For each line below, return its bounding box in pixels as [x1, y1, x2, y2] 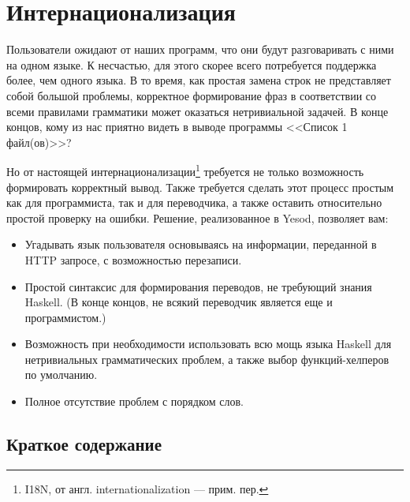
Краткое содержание [6, 432, 162, 456]
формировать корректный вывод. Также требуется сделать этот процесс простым [6, 178, 394, 195]
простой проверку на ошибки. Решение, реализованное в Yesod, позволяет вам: [6, 209, 389, 226]
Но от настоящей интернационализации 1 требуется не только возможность [6, 161, 364, 179]
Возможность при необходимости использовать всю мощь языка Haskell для [24, 335, 392, 352]
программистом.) [24, 309, 106, 325]
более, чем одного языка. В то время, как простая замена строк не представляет [6, 72, 391, 88]
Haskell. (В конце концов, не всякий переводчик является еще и [24, 294, 333, 310]
